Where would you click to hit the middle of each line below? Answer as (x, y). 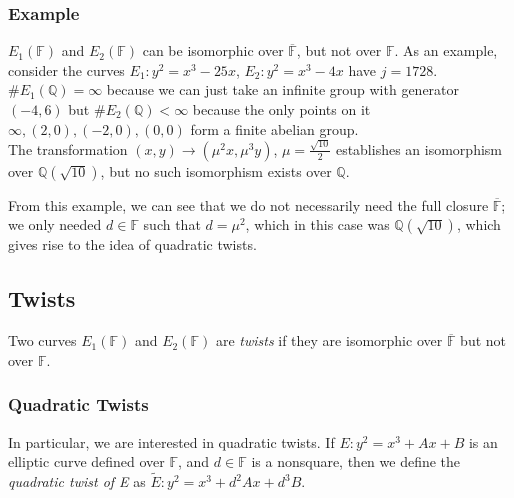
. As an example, (446, 50)
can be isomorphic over (213, 50)
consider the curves (66, 69)
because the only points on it (281, 109)
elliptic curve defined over (86, 461)
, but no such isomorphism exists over (216, 170)
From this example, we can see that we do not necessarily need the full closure (248, 204)
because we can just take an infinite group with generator (283, 89)
